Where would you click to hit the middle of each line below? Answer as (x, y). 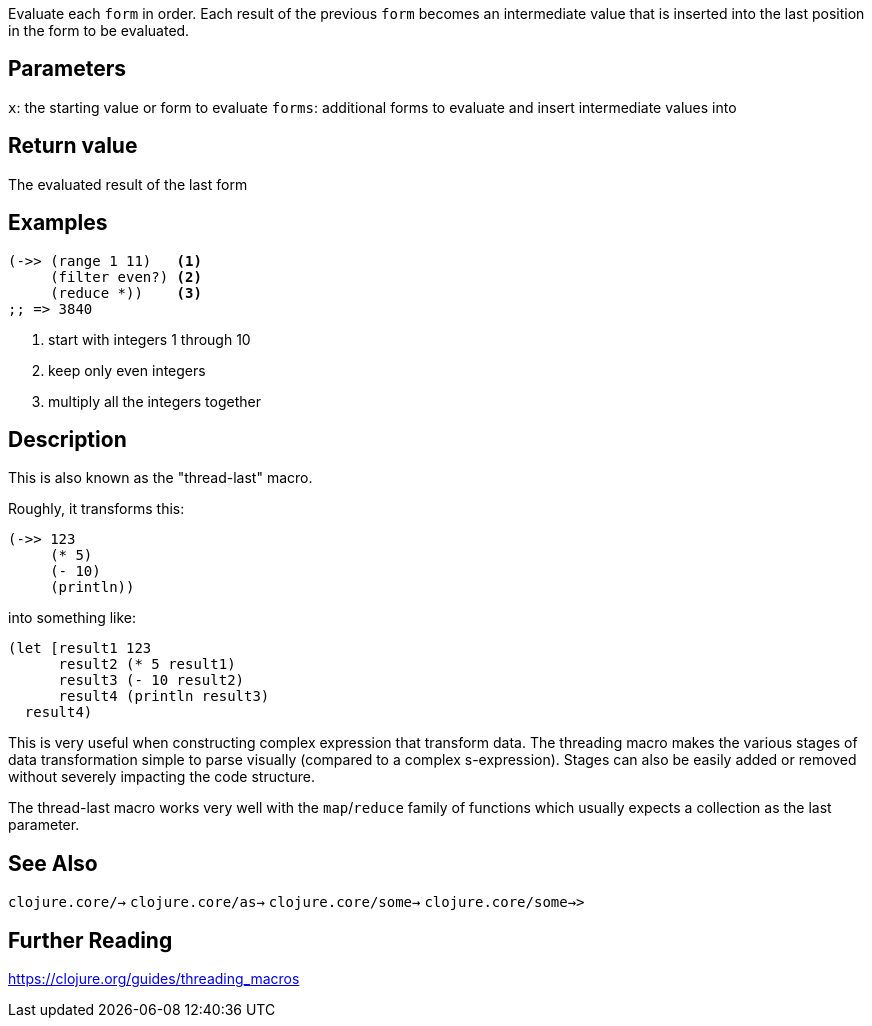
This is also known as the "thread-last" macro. (160, 478)
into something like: (72, 618)
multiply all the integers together (154, 401)
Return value (73, 146)
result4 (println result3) (164, 696)
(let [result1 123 (80, 648)
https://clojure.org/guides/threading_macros (154, 979)
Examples (58, 223)
